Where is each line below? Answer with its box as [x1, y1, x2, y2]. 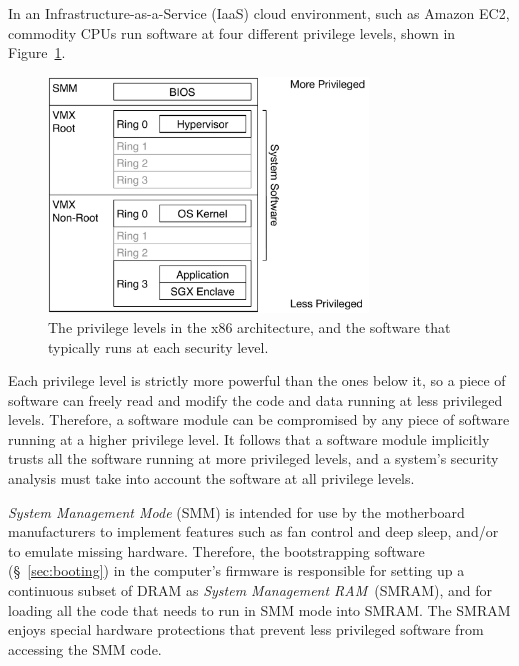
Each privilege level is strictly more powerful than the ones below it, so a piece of [8, 370, 506, 391]
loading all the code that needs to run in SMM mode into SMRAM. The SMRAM [8, 599, 511, 620]
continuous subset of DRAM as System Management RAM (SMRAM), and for [8, 580, 493, 601]
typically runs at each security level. [48, 336, 269, 357]
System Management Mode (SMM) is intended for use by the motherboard [8, 501, 465, 522]
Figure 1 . [8, 42, 66, 63]
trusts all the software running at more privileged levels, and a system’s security [8, 448, 499, 469]
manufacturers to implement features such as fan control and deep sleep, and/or [8, 521, 499, 542]
